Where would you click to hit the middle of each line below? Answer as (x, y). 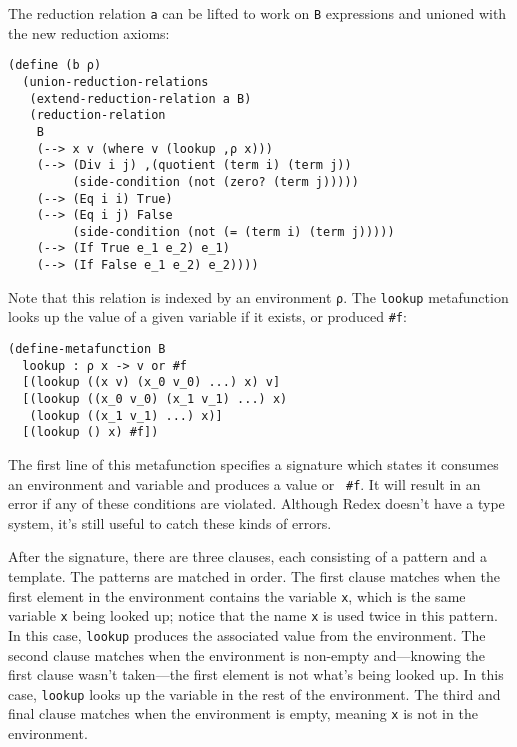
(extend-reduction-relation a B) (140, 98)
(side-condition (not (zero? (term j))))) (215, 181)
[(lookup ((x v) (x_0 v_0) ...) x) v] (151, 382)
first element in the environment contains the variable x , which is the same (237, 595)
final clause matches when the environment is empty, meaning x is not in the (243, 713)
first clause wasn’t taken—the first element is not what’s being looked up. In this (256, 674)
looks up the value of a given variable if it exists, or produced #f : (207, 316)
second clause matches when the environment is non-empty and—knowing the (247, 654)
